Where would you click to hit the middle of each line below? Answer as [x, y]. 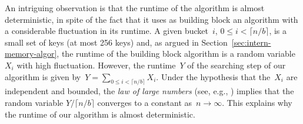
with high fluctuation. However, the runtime [96, 65]
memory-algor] [31, 54]
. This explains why [257, 102]
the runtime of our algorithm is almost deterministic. [100, 114]
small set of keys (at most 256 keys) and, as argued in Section [116, 42]
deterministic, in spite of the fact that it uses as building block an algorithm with [151, 19]
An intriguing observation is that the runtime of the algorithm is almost [135, 8]
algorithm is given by [43, 76]
